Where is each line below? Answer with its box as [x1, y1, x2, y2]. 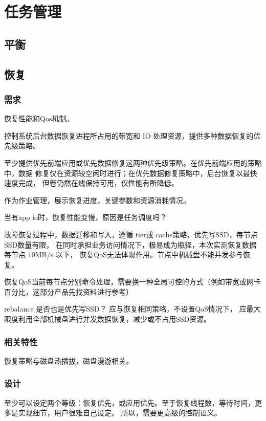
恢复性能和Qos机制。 [4, 113, 74, 124]
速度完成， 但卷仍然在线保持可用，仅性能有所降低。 [4, 178, 179, 188]
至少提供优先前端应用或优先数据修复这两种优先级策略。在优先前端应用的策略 [4, 157, 262, 168]
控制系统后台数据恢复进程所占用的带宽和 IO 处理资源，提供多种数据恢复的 [4, 130, 254, 141]
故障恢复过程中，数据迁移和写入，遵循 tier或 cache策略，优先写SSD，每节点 [4, 229, 258, 239]
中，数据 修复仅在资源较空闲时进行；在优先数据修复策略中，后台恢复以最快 [4, 167, 257, 178]
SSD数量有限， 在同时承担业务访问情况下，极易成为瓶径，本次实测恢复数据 [4, 239, 256, 250]
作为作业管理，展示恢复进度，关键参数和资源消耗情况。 [4, 194, 190, 205]
